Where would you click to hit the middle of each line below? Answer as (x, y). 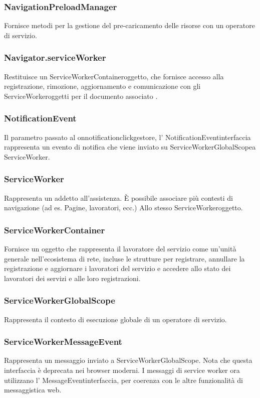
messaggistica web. (33, 390)
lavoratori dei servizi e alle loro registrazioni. (72, 278)
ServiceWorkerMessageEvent (63, 342)
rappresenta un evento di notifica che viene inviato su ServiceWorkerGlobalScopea (130, 147)
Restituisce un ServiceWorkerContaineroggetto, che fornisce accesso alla (114, 76)
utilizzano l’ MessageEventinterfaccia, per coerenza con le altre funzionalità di (123, 380)
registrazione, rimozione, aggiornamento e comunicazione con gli (102, 86)
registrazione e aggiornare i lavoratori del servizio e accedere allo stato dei (117, 268)
